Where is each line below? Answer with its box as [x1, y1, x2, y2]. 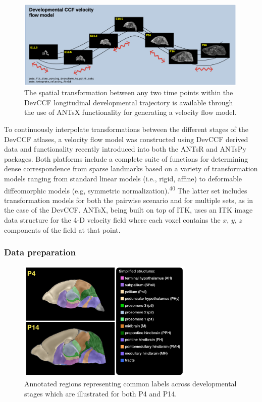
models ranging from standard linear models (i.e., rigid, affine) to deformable [4, 173, 242, 183]
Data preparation [4, 246, 76, 258]
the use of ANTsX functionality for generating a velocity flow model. [24, 107, 237, 117]
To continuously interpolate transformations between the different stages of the [4, 124, 248, 135]
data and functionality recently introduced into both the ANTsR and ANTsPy [4, 144, 246, 154]
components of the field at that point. [4, 224, 121, 235]
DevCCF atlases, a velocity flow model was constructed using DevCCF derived [4, 133, 248, 144]
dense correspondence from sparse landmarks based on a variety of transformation [4, 163, 258, 174]
